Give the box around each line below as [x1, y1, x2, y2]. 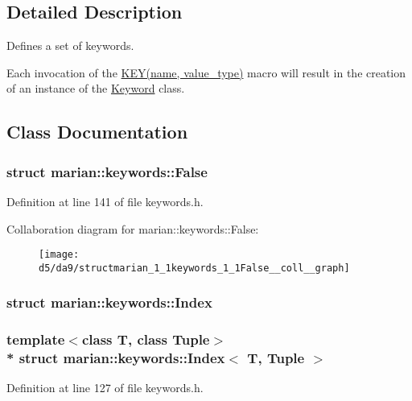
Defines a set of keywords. [6, 37, 134, 54]
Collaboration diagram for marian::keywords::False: [6, 220, 259, 237]
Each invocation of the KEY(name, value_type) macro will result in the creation [6, 64, 406, 81]
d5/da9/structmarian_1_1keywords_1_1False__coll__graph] [39, 262, 350, 274]
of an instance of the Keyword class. [6, 80, 185, 97]
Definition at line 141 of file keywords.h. [6, 192, 204, 209]
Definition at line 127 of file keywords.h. [6, 379, 204, 396]
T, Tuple [247, 348, 305, 368]
